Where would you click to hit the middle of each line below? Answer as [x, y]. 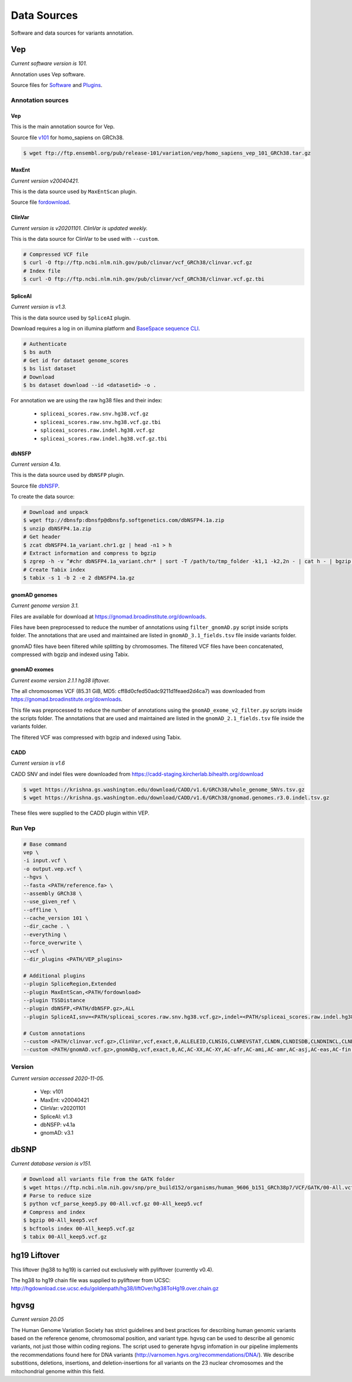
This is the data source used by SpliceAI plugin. [71, 318]
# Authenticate [45, 344]
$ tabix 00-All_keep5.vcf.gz [65, 1237]
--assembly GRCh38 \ [53, 893]
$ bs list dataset [50, 369]
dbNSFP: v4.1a [58, 1124]
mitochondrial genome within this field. [58, 1371]
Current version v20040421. [45, 181]
